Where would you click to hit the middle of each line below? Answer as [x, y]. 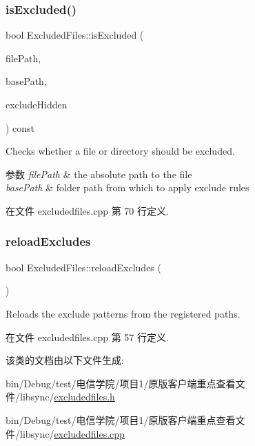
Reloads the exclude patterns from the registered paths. [123, 313]
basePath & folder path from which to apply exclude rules [127, 187]
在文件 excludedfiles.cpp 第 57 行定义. [87, 337]
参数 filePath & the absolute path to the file [99, 174]
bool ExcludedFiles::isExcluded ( [75, 35]
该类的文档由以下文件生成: [65, 360]
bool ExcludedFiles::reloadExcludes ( [83, 267]
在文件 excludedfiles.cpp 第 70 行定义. [87, 210]
